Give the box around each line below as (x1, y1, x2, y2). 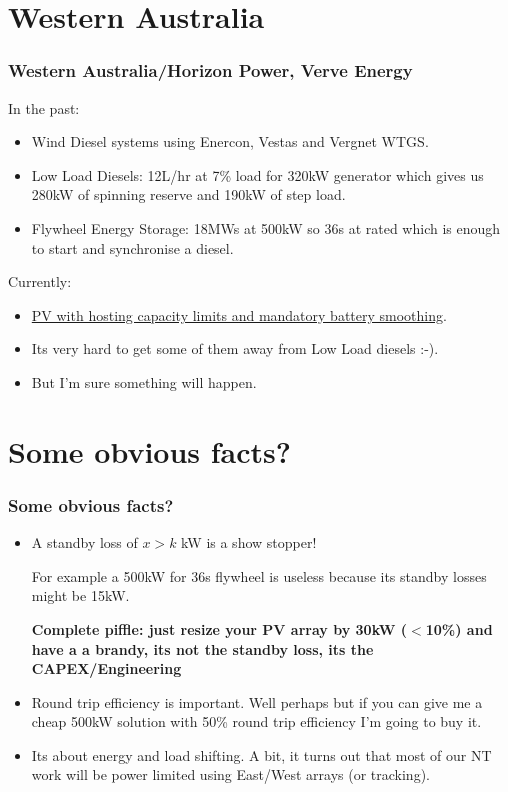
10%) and (425, 618, 493, 639)
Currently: (8, 271, 72, 292)
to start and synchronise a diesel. (31, 237, 234, 258)
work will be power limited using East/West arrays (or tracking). (31, 764, 430, 785)
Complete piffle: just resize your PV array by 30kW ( (31, 618, 408, 639)
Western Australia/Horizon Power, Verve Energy (8, 58, 413, 83)
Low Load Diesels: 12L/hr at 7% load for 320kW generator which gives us (31, 164, 484, 185)
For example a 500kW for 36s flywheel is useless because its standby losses (31, 565, 487, 586)
